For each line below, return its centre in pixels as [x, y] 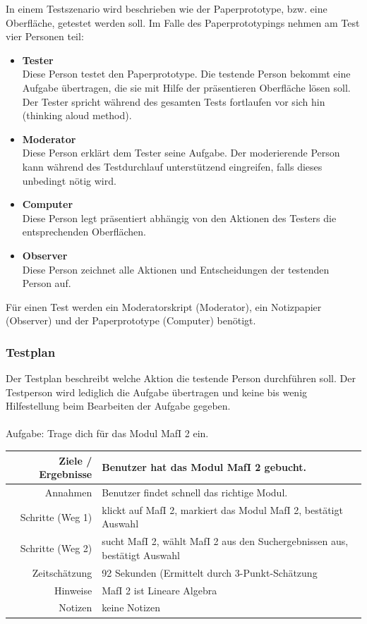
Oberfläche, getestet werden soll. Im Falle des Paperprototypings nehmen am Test [183, 22]
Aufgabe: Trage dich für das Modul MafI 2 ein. [107, 433]
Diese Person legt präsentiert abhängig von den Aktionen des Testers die [179, 218]
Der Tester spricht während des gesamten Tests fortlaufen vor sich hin [174, 101]
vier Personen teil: [45, 36]
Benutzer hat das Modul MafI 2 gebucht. [204, 467]
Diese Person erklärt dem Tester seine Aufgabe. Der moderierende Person [181, 153]
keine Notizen [131, 607]
